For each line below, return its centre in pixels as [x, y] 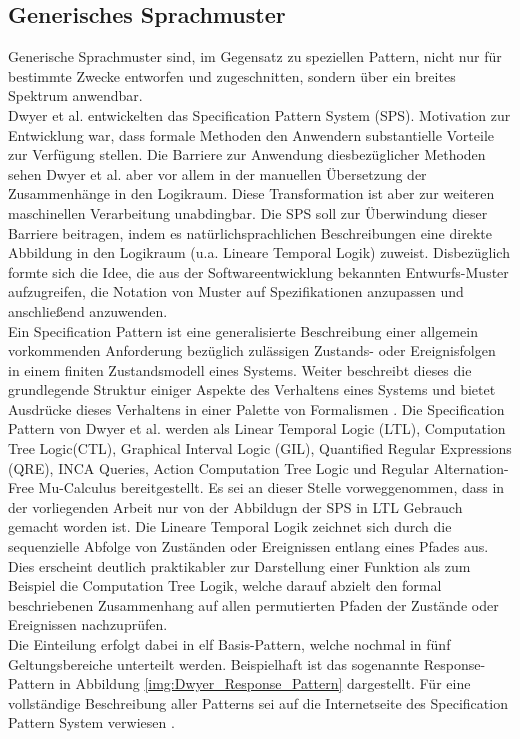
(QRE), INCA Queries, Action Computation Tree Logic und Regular [218, 467]
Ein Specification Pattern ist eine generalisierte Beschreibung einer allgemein [243, 330]
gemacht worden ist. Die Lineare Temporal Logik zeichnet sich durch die [230, 526]
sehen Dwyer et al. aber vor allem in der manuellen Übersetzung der [217, 173]
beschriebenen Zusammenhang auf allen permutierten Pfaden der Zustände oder [253, 604]
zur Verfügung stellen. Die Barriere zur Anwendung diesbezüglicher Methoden [247, 154]
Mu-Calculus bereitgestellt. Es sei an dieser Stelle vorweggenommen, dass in [271, 487]
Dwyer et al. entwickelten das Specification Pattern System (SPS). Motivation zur [259, 114]
